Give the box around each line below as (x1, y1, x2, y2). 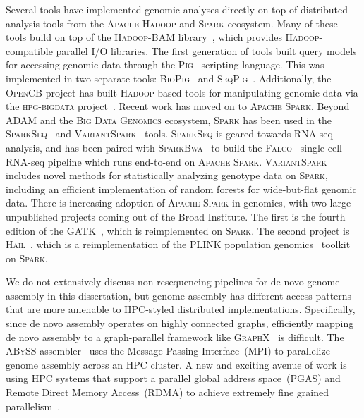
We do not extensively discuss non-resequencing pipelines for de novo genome (6, 274, 340, 289)
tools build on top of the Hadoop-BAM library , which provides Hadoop (6, 30, 320, 44)
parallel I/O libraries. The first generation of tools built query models (56, 43, 357, 58)
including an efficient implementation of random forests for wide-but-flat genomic (6, 181, 357, 196)
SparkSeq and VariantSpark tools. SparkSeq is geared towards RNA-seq (6, 126, 333, 141)
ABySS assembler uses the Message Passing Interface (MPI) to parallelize (6, 343, 330, 358)
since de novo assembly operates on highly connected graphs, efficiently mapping (6, 316, 354, 331)
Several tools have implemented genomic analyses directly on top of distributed (6, 2, 348, 16)
